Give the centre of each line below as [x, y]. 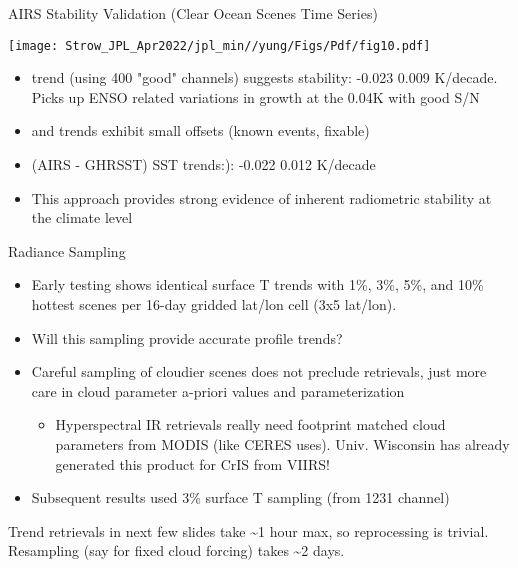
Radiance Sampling [67, 250]
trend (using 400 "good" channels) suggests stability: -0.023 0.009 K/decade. [264, 77]
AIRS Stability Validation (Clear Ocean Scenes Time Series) [193, 13]
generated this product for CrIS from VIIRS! [192, 463]
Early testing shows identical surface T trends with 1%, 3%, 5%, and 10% [257, 284]
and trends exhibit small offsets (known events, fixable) [200, 130]
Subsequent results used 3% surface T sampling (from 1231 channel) [240, 497]
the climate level [82, 217]
